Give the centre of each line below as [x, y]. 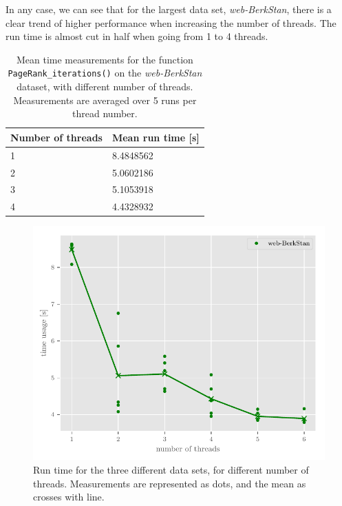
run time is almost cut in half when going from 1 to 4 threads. [137, 36]
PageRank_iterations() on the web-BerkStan [105, 73]
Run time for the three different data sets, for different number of [171, 470]
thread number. [105, 113]
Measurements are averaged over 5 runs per [105, 100]
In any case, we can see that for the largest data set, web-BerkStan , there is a [169, 9]
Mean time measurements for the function [105, 59]
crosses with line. [69, 497]
